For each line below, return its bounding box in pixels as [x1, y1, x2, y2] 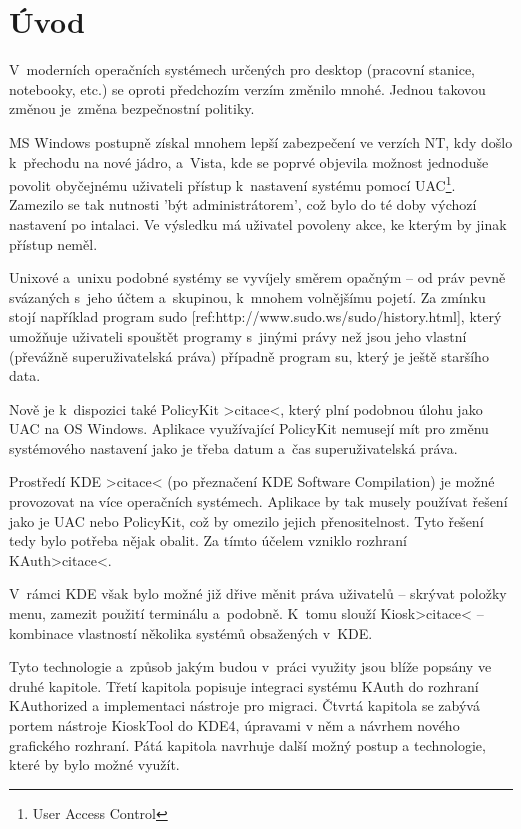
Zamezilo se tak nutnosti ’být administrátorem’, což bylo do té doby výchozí [9, 194, 477, 215]
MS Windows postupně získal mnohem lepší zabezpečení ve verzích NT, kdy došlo [9, 131, 513, 152]
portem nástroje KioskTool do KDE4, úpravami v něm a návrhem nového [9, 715, 460, 735]
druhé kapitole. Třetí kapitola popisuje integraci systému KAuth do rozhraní [9, 675, 479, 696]
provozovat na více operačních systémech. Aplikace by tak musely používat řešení [9, 491, 508, 512]
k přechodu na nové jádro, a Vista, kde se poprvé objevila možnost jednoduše [9, 151, 489, 172]
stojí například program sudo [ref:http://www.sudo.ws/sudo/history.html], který [9, 306, 502, 327]
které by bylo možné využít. [9, 754, 180, 775]
